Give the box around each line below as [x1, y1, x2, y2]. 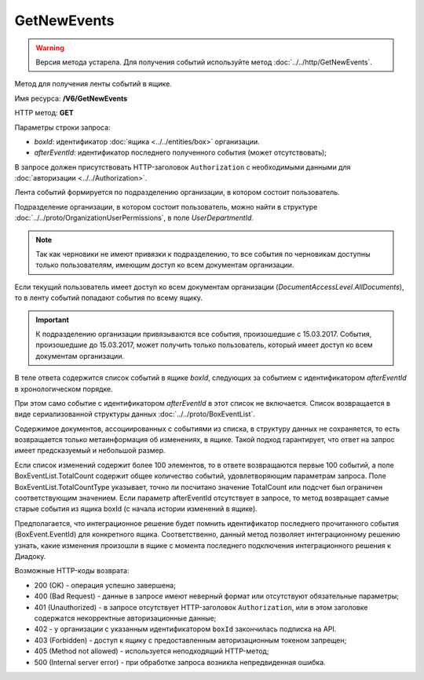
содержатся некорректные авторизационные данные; [34, 613, 217, 623]
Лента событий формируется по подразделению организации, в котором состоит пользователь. [14, 188, 341, 197]
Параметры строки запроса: [14, 122, 111, 132]
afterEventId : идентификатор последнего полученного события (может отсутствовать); [34, 148, 327, 157]
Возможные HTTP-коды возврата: [14, 566, 130, 576]
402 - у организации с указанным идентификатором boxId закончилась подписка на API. [34, 624, 337, 634]
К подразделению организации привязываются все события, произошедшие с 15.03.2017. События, [35, 329, 372, 338]
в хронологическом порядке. [14, 384, 113, 393]
